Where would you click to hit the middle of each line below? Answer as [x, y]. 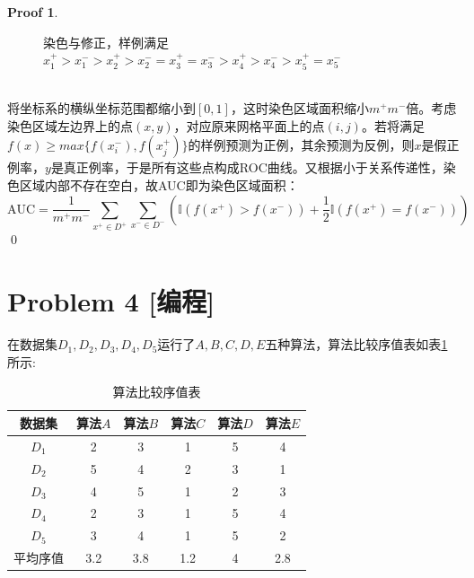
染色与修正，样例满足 [106, 42]
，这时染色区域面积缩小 [299, 108]
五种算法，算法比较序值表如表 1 [356, 344]
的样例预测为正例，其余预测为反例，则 [301, 145]
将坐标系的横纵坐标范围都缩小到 [101, 108]
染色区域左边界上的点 [70, 125]
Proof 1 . [33, 12]
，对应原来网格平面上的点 [249, 125]
